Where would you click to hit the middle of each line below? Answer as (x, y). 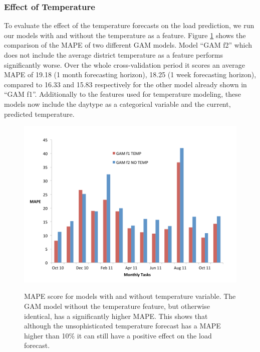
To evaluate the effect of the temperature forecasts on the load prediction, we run (129, 25)
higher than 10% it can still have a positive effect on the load (118, 335)
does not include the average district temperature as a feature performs (113, 55)
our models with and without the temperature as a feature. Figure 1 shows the (125, 35)
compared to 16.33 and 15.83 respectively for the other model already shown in (125, 84)
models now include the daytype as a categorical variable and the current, (117, 104)
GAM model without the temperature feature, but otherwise (117, 306)
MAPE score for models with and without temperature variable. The (130, 296)
